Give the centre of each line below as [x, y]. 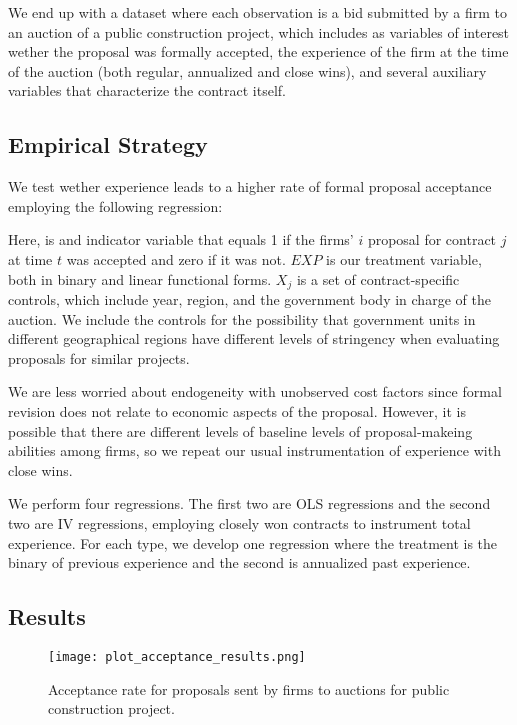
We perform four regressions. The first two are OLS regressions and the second [249, 503]
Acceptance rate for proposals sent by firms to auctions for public [249, 688]
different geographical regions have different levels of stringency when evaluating [254, 338]
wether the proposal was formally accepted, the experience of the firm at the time [258, 51]
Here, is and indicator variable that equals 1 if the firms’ [181, 239]
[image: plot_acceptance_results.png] [177, 656]
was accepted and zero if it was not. [176, 258]
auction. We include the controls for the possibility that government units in [242, 318]
